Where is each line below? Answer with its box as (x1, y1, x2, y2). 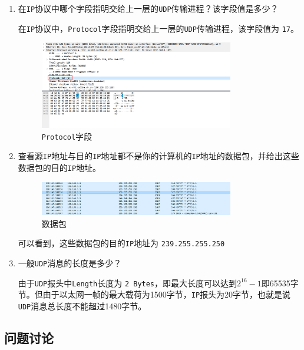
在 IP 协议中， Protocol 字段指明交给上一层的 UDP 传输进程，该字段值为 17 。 (18, 22, 299, 34)
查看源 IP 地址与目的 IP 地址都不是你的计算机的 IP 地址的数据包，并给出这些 (18, 150, 299, 162)
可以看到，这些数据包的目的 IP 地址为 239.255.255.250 (18, 237, 225, 249)
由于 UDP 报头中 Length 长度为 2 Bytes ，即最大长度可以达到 (18, 276, 237, 289)
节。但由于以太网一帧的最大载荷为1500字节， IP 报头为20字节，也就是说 (18, 288, 291, 301)
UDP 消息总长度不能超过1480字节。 (18, 300, 147, 312)
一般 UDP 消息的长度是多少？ (18, 257, 122, 269)
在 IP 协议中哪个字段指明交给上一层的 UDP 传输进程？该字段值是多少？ (18, 2, 279, 14)
